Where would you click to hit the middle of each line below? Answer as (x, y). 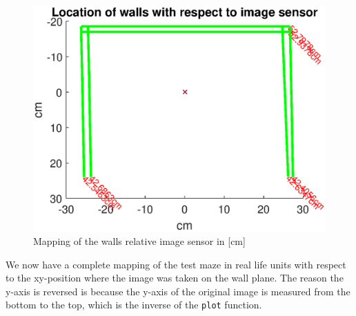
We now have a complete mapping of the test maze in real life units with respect (176, 264)
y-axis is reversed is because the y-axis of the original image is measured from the (178, 291)
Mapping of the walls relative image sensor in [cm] (139, 241)
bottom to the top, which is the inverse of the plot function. (134, 305)
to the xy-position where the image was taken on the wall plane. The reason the (175, 278)
